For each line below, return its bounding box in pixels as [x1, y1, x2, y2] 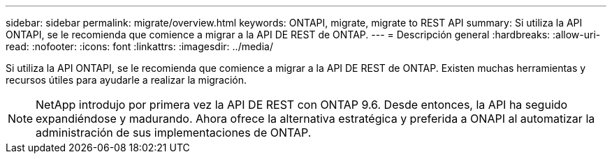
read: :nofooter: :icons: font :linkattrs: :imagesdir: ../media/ [6, 40, 273, 52]
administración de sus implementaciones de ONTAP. [36, 126, 312, 139]
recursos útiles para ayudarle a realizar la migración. [6, 74, 247, 86]
